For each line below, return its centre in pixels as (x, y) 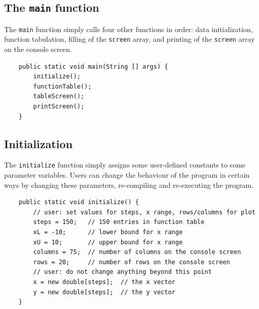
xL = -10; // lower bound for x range (108, 232)
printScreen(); (59, 107)
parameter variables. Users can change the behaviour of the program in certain (127, 175)
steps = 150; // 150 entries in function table (119, 222)
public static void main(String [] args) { (93, 66)
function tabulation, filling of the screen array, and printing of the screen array (129, 39)
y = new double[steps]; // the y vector (104, 292)
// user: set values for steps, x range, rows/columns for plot (144, 212)
